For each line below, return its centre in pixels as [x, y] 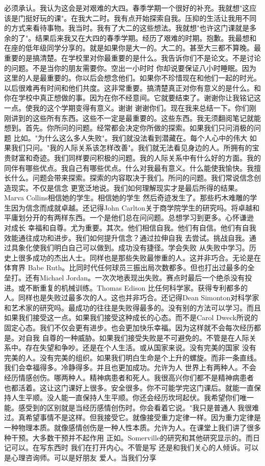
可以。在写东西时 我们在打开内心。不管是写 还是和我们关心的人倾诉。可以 [135, 447]
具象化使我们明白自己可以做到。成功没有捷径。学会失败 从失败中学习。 [130, 248]
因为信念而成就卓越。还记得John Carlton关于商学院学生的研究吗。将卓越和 [135, 207]
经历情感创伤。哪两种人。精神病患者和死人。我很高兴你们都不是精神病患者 [129, 377]
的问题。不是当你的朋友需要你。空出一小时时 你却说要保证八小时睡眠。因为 [130, 68]
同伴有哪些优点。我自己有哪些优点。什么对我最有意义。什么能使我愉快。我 [129, 167]
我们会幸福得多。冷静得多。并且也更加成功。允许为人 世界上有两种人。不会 [130, 367]
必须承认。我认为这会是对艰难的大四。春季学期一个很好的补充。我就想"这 [127, 8]
